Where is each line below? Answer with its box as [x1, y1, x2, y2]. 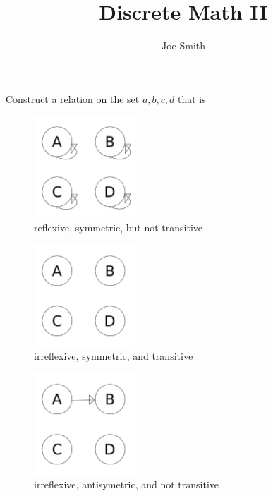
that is [178, 91, 206, 106]
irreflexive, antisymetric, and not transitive [34, 477, 219, 492]
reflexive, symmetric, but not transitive [34, 219, 203, 234]
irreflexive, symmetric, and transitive [34, 349, 193, 363]
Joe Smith [161, 38, 206, 53]
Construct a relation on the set [6, 91, 140, 106]
